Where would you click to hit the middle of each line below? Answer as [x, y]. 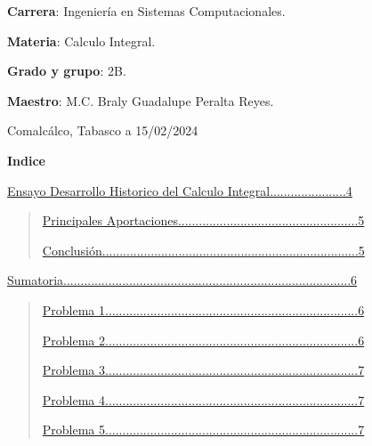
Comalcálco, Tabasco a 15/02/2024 [103, 130]
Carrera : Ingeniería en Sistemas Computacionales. [146, 11]
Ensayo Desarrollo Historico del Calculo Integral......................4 [180, 190]
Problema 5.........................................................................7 [203, 430]
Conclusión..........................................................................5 [203, 250]
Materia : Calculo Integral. [81, 41]
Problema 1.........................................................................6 [203, 309]
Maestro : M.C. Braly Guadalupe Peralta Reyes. [141, 100]
